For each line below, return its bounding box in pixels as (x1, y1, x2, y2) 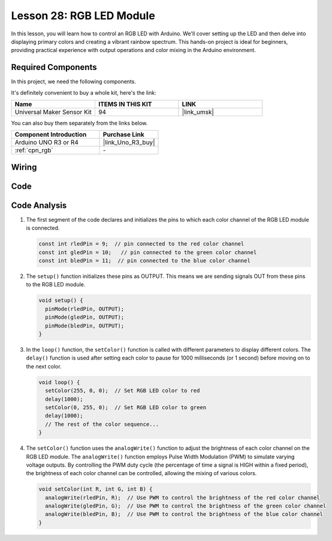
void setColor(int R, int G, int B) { (38, 486, 153, 492)
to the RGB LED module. (26, 281, 86, 288)
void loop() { (38, 379, 80, 386)
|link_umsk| (182, 108, 214, 116)
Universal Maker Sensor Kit (14, 108, 92, 116)
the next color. (26, 362, 62, 370)
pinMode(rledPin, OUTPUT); (45, 306, 125, 312)
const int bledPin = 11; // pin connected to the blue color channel (38, 258, 251, 264)
